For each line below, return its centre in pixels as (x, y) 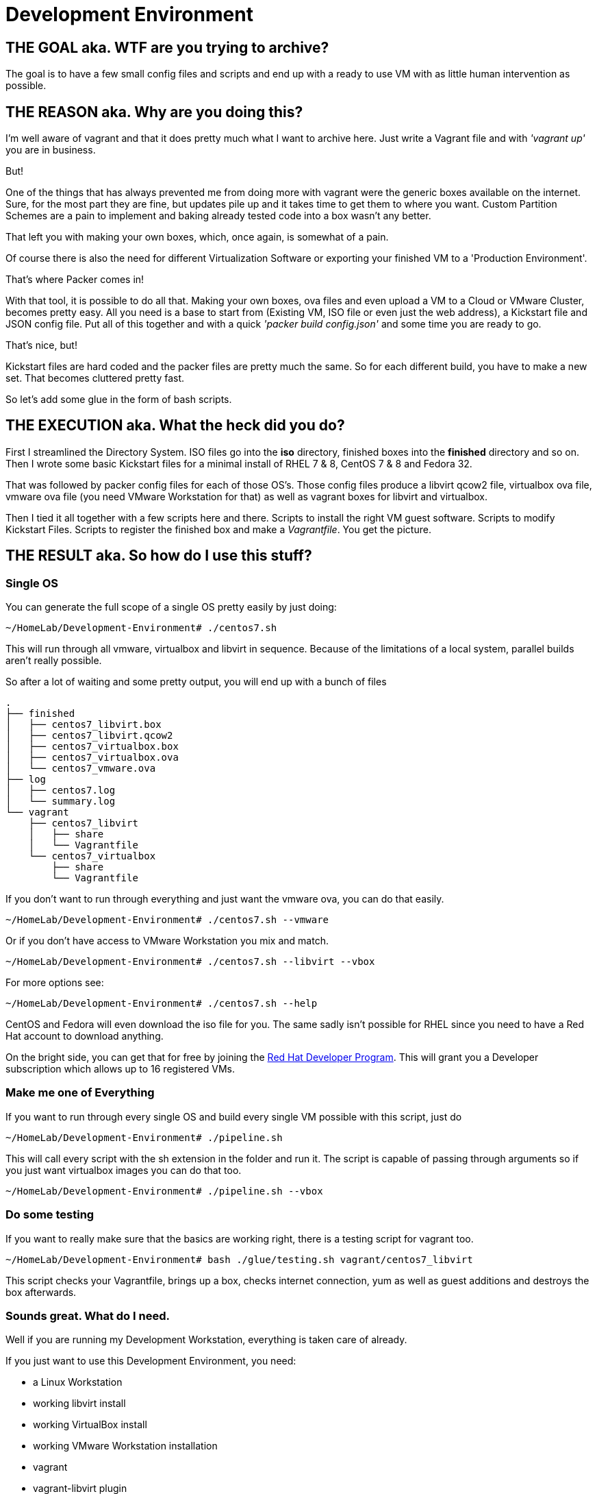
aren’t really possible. (54, 661)
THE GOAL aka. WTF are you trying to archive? (167, 47)
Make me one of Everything (80, 1093)
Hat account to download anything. (85, 1036)
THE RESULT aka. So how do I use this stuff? (159, 556)
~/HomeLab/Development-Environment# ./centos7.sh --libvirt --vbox (190, 962)
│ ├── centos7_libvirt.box (84, 725)
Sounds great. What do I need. (88, 1315)
